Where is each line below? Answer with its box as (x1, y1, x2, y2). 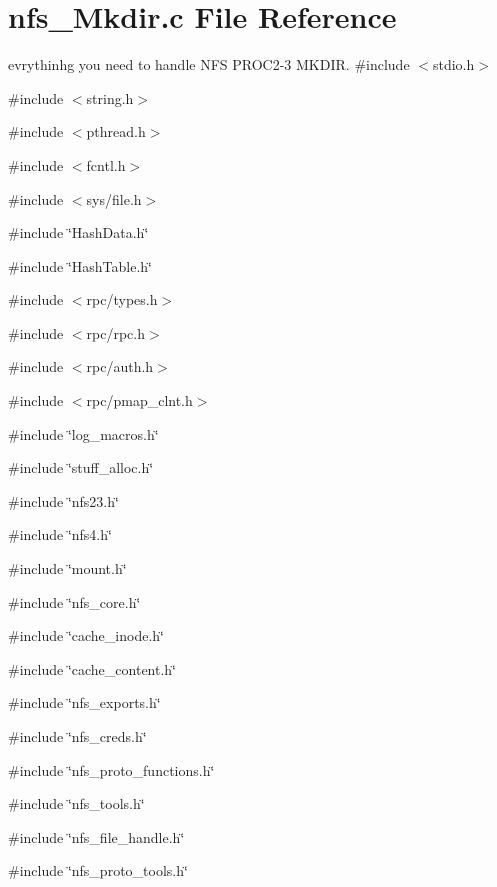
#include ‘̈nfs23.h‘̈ (8, 490, 119, 511)
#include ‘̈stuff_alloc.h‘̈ (8, 457, 154, 478)
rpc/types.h (86, 289, 158, 310)
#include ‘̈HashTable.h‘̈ (8, 255, 152, 276)
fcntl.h (86, 154, 126, 175)
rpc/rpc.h (86, 322, 145, 343)
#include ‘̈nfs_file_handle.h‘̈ (8, 826, 185, 847)
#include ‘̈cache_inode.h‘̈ (8, 625, 164, 646)
